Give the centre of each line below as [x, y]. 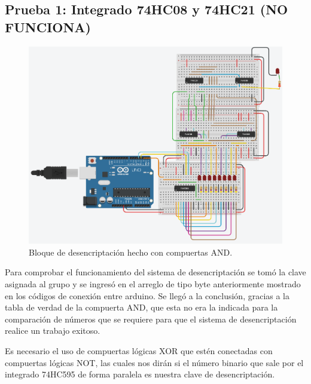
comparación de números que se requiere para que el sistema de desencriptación [151, 319]
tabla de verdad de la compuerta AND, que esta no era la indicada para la [141, 307]
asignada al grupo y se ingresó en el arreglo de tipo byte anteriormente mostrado [153, 284]
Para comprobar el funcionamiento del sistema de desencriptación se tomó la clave [155, 272]
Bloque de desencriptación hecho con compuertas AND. [131, 252]
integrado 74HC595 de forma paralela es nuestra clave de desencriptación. [140, 374]
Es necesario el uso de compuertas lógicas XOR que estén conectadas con [139, 350]
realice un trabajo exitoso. [53, 331]
